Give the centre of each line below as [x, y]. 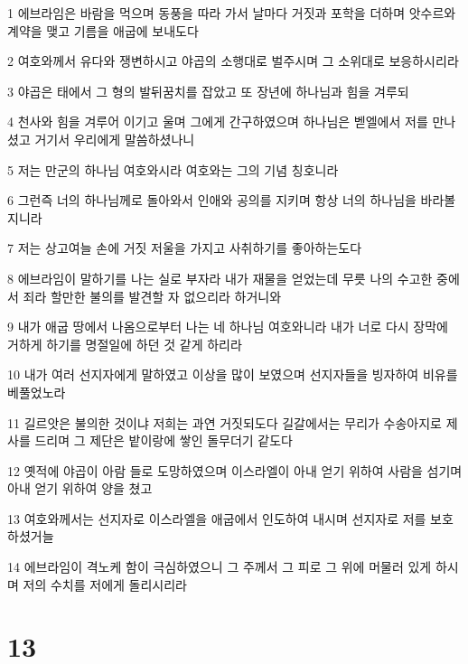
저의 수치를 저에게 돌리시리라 [105, 584]
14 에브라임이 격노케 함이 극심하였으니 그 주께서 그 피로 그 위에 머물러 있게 [220, 567]
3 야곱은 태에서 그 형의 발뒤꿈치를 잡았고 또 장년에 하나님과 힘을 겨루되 [208, 91]
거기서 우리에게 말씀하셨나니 [115, 139]
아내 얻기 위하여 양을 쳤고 [80, 488]
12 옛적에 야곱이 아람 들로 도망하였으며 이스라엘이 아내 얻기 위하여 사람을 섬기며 [235, 470]
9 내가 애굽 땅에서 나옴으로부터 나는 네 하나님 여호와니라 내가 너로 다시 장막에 [228, 327]
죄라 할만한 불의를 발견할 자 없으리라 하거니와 [152, 296]
